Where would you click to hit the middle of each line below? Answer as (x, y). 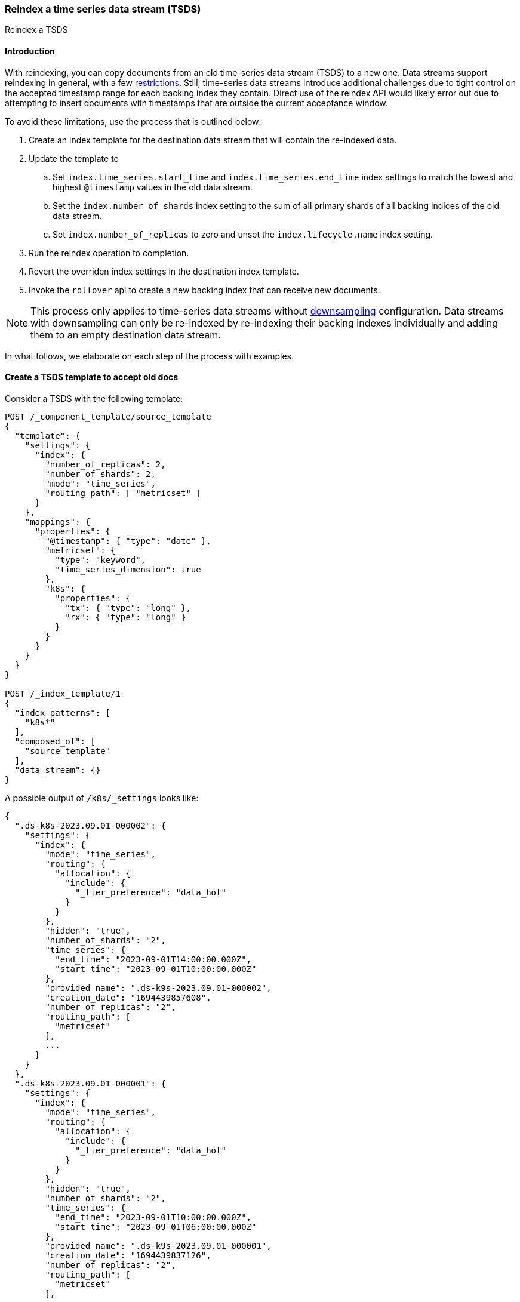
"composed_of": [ (55, 741)
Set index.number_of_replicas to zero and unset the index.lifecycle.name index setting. (243, 234)
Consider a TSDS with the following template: (94, 398)
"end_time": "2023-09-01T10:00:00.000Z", (153, 1217)
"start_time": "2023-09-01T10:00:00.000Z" (156, 969)
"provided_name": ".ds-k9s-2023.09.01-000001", (158, 1246)
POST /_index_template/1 (63, 693)
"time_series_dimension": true (128, 569)
